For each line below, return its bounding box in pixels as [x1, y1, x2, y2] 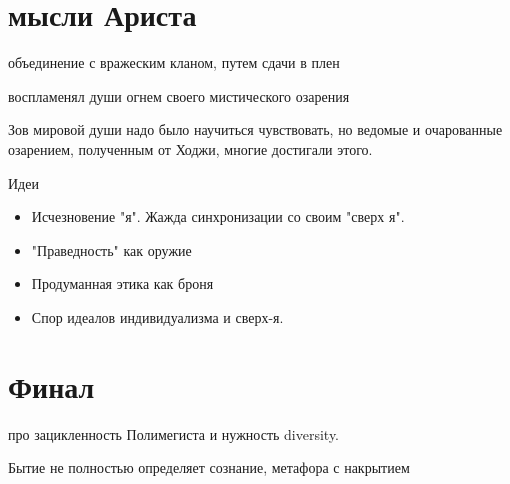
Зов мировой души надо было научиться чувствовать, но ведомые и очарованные [8, 119, 503, 140]
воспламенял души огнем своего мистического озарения [8, 85, 350, 106]
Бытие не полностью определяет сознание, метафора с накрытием [8, 457, 410, 478]
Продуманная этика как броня [31, 273, 214, 294]
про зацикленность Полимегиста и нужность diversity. [8, 423, 340, 444]
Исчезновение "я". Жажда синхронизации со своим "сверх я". [31, 206, 405, 227]
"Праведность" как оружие [31, 239, 192, 260]
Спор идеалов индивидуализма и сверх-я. [31, 306, 284, 327]
